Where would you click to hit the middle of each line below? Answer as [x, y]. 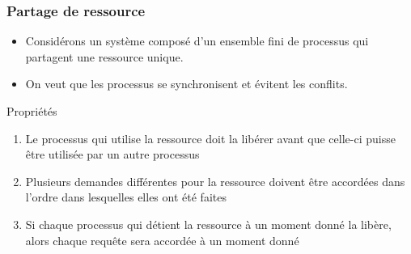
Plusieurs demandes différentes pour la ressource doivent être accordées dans [215, 181]
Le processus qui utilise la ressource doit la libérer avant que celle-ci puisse [210, 138]
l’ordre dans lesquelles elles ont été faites [126, 197]
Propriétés [32, 111]
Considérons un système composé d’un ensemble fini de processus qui [197, 41]
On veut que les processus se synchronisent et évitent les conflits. [186, 84]
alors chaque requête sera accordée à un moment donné [162, 240]
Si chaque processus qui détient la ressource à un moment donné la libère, [208, 224]
